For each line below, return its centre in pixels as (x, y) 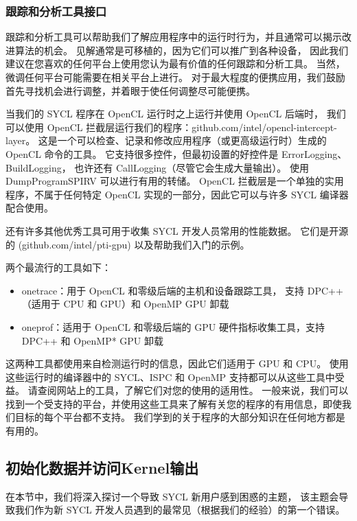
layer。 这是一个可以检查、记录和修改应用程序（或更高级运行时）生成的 (166, 140)
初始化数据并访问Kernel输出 (102, 468)
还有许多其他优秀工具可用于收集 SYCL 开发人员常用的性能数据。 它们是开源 (177, 230)
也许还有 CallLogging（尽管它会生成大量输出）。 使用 (192, 167)
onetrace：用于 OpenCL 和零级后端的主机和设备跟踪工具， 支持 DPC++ (182, 290)
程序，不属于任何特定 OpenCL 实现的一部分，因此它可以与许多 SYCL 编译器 (177, 194)
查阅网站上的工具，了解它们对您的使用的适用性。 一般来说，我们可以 (193, 390)
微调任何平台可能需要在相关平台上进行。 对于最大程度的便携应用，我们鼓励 (175, 77)
